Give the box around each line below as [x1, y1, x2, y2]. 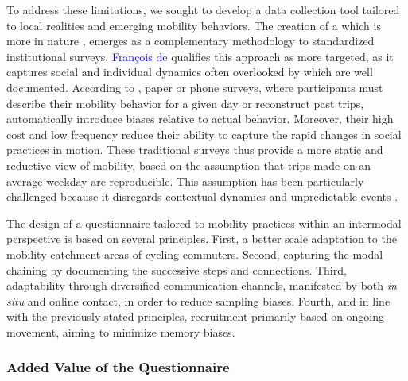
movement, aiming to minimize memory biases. [6, 323, 235, 340]
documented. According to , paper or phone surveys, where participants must [6, 79, 383, 95]
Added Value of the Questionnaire [6, 357, 230, 377]
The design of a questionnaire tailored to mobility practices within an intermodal [6, 214, 402, 231]
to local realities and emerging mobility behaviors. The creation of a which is [6, 17, 381, 33]
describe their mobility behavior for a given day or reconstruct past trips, [6, 94, 364, 111]
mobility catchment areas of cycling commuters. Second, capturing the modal [6, 245, 383, 262]
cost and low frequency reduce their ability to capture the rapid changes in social [6, 125, 402, 142]
